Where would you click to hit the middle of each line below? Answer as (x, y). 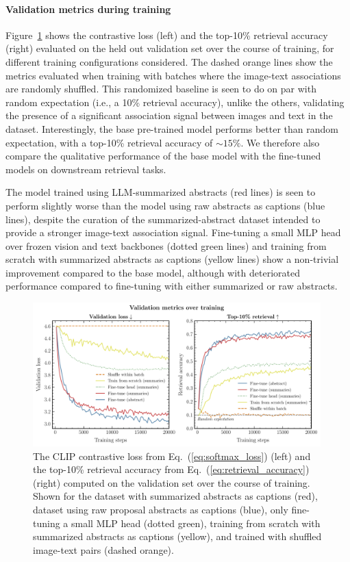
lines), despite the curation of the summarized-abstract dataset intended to (163, 219)
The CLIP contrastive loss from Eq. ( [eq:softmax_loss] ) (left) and (172, 456)
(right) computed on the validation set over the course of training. (172, 482)
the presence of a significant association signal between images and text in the (169, 115)
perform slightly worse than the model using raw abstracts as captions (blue (165, 205)
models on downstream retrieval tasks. (86, 169)
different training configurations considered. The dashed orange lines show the (169, 61)
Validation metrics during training (88, 9)
